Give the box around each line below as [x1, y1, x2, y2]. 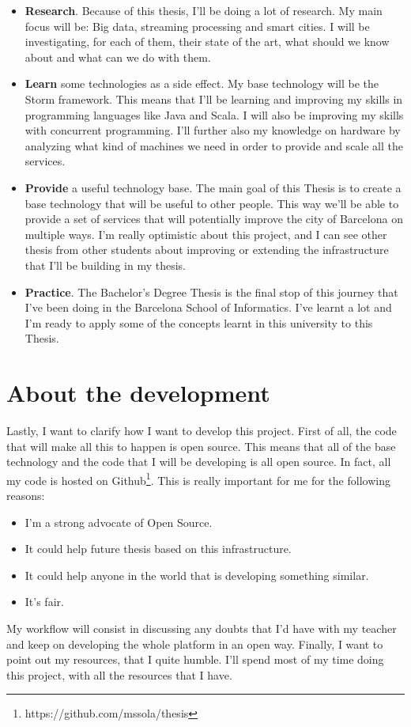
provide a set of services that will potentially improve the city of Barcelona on [25, 210, 403, 227]
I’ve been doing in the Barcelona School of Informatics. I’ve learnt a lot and [25, 299, 392, 316]
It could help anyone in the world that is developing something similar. [25, 566, 369, 583]
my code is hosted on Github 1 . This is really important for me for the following [6, 469, 390, 488]
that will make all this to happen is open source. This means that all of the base [6, 437, 396, 454]
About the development [6, 377, 270, 409]
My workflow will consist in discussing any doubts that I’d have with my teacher [6, 620, 397, 636]
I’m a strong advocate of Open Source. [25, 513, 213, 530]
